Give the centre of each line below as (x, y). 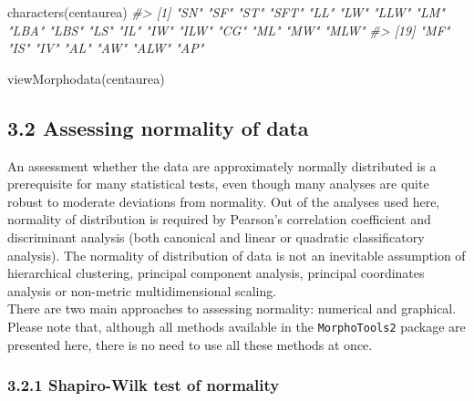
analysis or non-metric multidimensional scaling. (142, 290)
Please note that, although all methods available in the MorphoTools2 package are (237, 326)
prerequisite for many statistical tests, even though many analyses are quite (218, 184)
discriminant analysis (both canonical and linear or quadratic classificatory (216, 236)
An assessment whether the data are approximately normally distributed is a (222, 165)
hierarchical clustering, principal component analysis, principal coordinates (216, 273)
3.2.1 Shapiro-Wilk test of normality (144, 385)
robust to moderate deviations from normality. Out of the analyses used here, (224, 201)
